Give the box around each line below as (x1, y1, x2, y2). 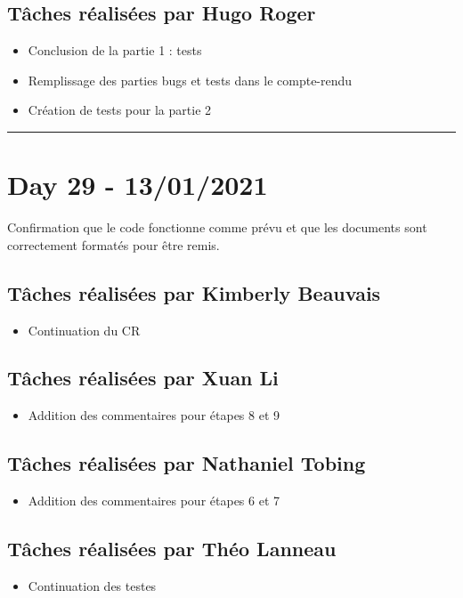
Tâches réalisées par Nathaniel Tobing (7, 449, 366, 477)
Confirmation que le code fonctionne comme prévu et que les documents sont (7, 218, 427, 237)
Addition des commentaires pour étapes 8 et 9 (28, 406, 280, 424)
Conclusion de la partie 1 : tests (28, 41, 202, 60)
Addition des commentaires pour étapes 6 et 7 (28, 491, 280, 510)
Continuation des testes (28, 576, 157, 594)
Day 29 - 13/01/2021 (7, 166, 268, 203)
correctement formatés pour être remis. (7, 235, 220, 254)
